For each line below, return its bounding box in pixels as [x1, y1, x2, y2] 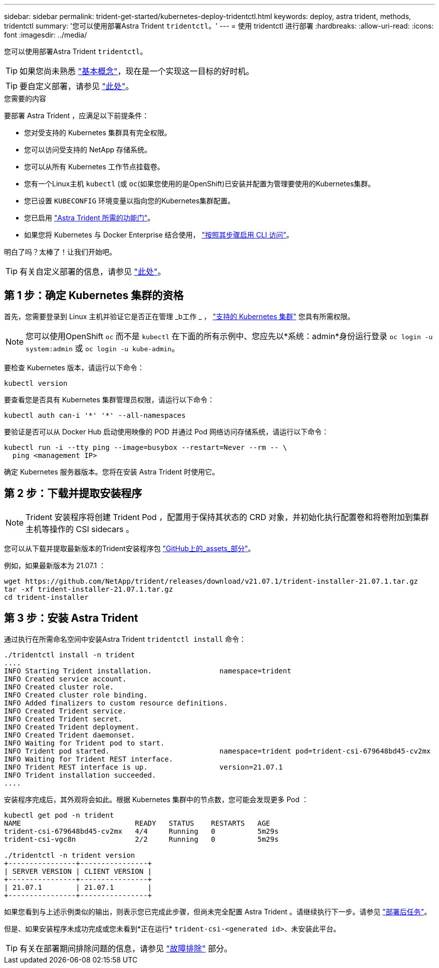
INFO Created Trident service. [4, 706, 127, 715]
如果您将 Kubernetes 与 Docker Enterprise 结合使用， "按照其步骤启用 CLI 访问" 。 [24, 230, 294, 239]
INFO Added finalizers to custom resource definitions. [4, 698, 228, 707]
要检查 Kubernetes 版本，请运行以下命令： [4, 363, 144, 372]
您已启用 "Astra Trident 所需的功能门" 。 [24, 213, 155, 222]
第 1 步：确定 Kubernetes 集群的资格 [4, 289, 184, 302]
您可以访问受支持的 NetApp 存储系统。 [24, 145, 151, 154]
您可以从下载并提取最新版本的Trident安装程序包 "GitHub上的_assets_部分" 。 [4, 544, 255, 553]
